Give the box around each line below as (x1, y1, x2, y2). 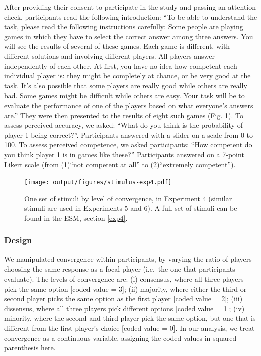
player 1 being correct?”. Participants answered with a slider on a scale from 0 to (4, 129, 253, 140)
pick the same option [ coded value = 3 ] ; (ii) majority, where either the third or (4, 283, 247, 294)
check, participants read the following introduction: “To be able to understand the (4, 11, 257, 22)
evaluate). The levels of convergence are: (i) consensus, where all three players (4, 273, 244, 284)
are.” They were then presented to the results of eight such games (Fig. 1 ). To (4, 110, 243, 120)
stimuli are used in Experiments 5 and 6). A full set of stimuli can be (24, 203, 237, 213)
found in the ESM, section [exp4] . (24, 212, 128, 223)
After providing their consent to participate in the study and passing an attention (4, 2, 256, 12)
